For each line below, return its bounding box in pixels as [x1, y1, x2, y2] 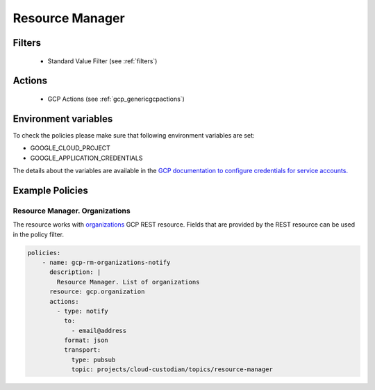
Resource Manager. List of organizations [56, 278, 200, 286]
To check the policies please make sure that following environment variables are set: [12, 131, 255, 139]
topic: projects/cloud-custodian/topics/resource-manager [71, 366, 274, 373]
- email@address [71, 327, 127, 334]
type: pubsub [71, 355, 116, 364]
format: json [63, 336, 109, 344]
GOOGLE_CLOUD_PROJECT [30, 144, 111, 152]
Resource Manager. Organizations [12, 206, 131, 216]
